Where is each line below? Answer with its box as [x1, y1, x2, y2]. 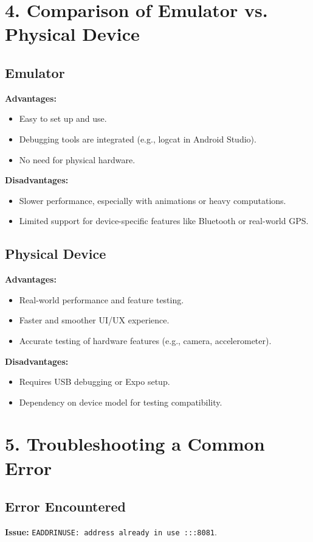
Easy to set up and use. [19, 112, 107, 125]
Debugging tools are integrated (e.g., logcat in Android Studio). [19, 132, 256, 145]
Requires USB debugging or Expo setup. [19, 375, 170, 388]
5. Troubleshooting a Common [5, 431, 265, 456]
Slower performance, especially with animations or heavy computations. [19, 194, 286, 206]
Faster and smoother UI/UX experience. [19, 314, 170, 326]
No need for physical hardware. [19, 153, 136, 166]
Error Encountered [5, 497, 126, 516]
